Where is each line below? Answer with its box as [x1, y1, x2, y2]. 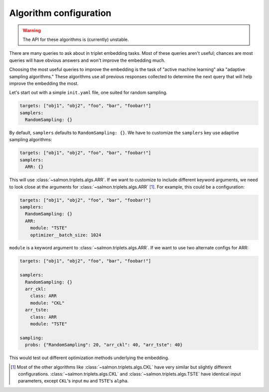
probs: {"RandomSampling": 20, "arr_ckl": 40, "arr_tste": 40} [25, 342, 183, 348]
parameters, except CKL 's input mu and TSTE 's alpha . [18, 378, 129, 384]
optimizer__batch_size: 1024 [30, 232, 102, 238]
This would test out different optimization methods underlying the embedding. [9, 355, 169, 361]
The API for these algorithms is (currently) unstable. [22, 36, 129, 42]
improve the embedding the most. [9, 80, 79, 86]
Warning [22, 27, 41, 33]
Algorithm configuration [9, 7, 112, 18]
